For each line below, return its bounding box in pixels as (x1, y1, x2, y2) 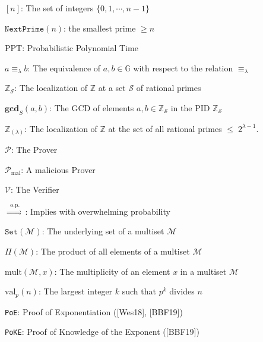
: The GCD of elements (49, 101, 134, 114)
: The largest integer (38, 285, 113, 297)
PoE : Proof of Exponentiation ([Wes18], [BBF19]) (5, 305, 183, 318)
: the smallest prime (64, 21, 136, 34)
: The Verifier (10, 183, 59, 196)
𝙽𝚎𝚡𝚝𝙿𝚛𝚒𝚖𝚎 (5, 24, 45, 33)
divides (169, 285, 195, 297)
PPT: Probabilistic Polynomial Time (5, 42, 138, 54)
